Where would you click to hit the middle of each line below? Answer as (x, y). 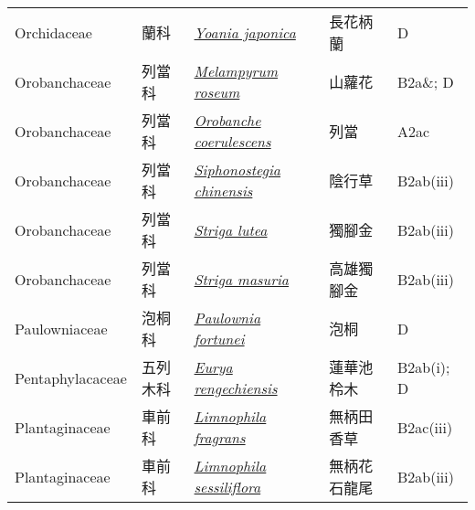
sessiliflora (227, 487)
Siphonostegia (237, 170)
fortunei (219, 339)
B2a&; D (425, 81)
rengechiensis (236, 388)
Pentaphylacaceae (71, 377)
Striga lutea (231, 229)
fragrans (220, 437)
